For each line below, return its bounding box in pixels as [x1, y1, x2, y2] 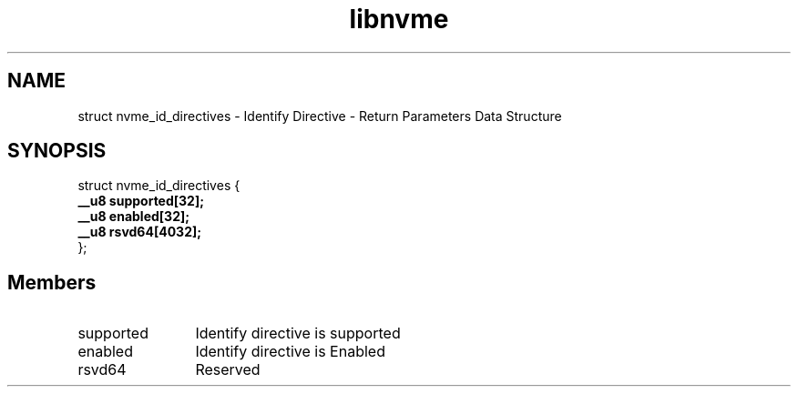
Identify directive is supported [195, 324, 401, 343]
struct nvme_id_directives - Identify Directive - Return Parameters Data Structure [77, 107, 562, 124]
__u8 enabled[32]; [77, 208, 190, 225]
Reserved [195, 360, 261, 379]
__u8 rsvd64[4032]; [77, 224, 202, 240]
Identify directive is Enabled [195, 342, 385, 361]
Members [7, 270, 97, 294]
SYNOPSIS [7, 139, 107, 163]
